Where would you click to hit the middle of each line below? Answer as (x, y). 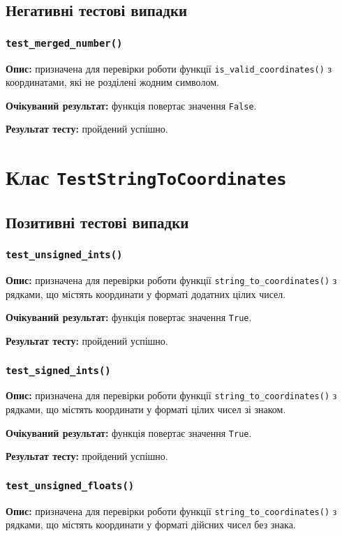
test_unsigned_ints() (64, 255)
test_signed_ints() (58, 370)
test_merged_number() (64, 43)
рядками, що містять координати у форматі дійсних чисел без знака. (151, 524)
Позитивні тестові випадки (97, 222)
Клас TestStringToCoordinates (146, 177)
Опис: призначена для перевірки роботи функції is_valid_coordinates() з (169, 68)
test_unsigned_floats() (70, 485)
